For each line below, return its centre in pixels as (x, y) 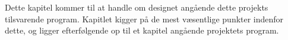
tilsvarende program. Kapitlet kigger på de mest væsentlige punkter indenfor (144, 19)
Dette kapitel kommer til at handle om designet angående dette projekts (137, 7)
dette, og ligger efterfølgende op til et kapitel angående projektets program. (142, 30)
